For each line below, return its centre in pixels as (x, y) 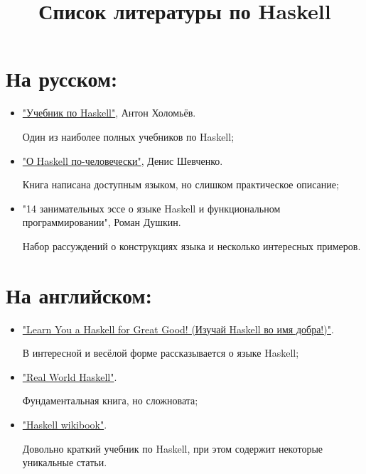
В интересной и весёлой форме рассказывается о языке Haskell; (161, 353)
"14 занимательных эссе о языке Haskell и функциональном (151, 208)
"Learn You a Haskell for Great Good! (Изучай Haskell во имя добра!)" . (178, 329)
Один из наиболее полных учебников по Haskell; (128, 136)
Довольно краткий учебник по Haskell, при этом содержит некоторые (173, 448)
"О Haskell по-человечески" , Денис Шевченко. (123, 160)
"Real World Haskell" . (70, 376)
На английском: (79, 295)
